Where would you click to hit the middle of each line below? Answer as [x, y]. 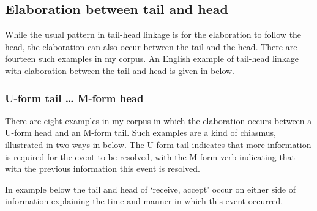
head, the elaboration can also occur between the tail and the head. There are [151, 46]
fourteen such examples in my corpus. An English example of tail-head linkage [152, 58]
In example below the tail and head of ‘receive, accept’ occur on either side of [150, 189]
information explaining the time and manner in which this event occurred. [144, 201]
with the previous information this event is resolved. [103, 168]
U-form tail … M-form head [74, 98]
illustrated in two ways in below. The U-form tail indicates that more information [158, 144]
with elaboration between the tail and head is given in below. [120, 70]
